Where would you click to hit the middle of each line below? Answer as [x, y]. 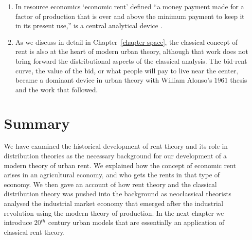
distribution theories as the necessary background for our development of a [115, 156]
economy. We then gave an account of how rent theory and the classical [110, 184]
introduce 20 [23, 222]
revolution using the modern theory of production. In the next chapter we [114, 213]
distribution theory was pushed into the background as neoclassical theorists [118, 194]
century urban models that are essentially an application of [136, 222]
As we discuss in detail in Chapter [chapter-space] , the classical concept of [126, 42]
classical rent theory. [35, 231]
